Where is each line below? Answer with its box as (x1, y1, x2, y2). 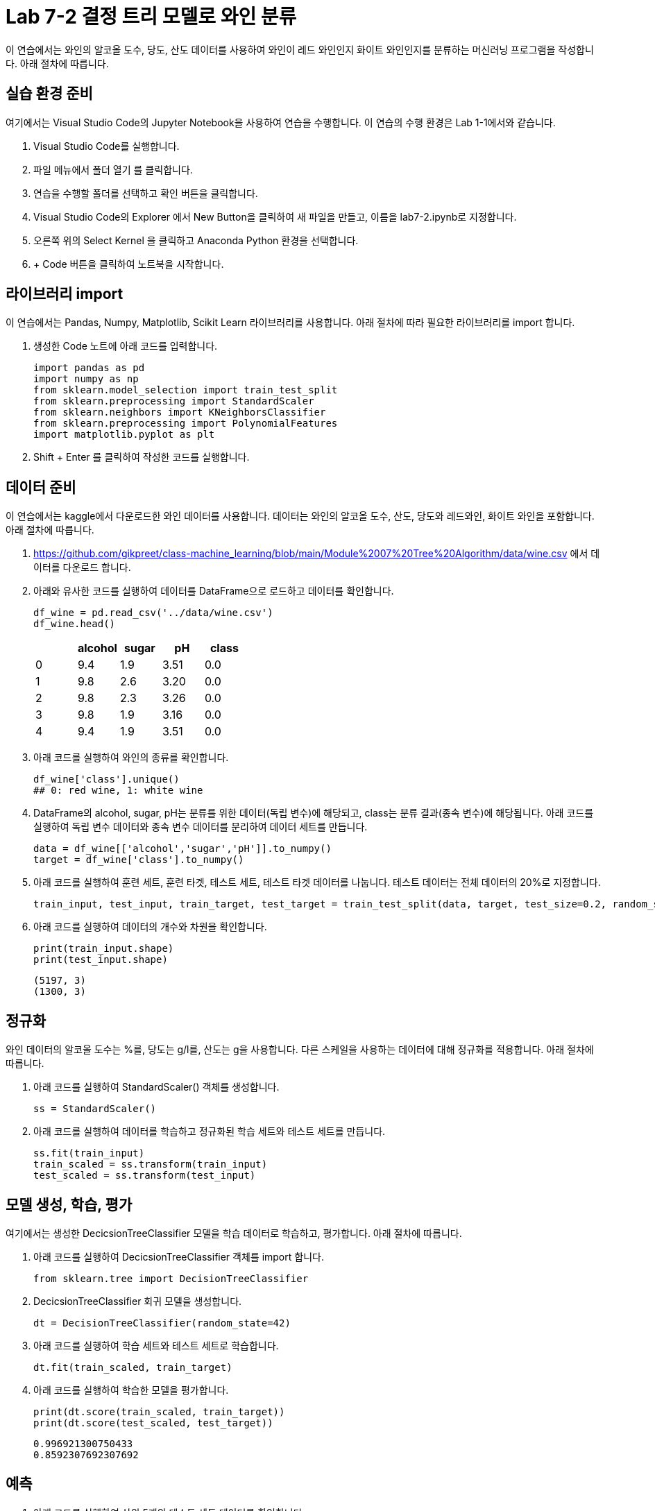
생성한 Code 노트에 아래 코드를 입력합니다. (33, 340, 218, 352)
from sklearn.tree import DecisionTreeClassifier (33, 1272, 309, 1284)
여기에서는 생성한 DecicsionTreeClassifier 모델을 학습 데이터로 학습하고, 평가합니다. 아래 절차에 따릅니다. (6, 1227, 462, 1239)
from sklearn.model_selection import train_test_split (33, 384, 338, 396)
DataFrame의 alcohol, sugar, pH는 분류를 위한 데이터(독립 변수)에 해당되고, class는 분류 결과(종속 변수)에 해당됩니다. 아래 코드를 (33, 807, 594, 819)
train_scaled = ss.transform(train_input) (33, 1159, 268, 1170)
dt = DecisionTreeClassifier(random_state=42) (33, 1317, 291, 1329)
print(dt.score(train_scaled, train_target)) (33, 1406, 285, 1417)
